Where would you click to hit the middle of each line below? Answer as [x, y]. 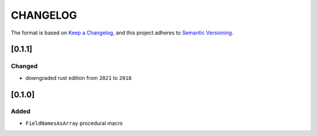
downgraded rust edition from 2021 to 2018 [79, 78]
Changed [24, 66]
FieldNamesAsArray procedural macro [74, 123]
